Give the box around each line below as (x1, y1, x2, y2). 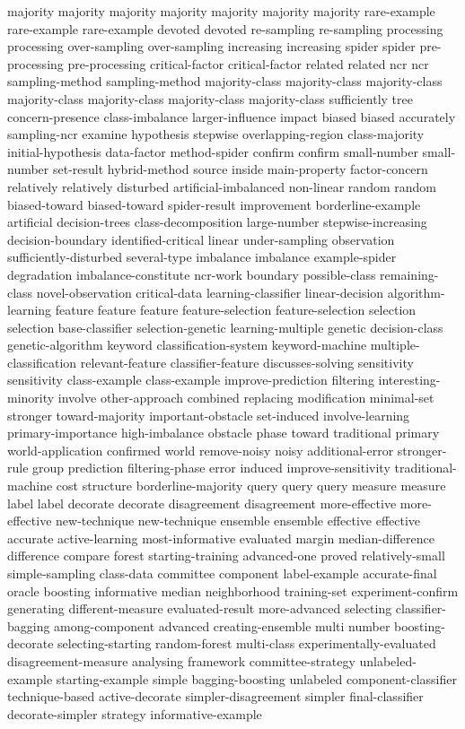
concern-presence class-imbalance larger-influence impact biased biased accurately (7, 107, 456, 126)
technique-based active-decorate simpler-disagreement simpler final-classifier (7, 687, 424, 706)
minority (7, 388, 55, 407)
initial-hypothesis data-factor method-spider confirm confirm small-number (7, 142, 418, 161)
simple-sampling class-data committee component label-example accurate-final (7, 564, 437, 582)
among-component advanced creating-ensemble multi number (54, 616, 390, 635)
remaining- (380, 265, 439, 283)
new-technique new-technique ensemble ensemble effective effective (56, 511, 421, 530)
